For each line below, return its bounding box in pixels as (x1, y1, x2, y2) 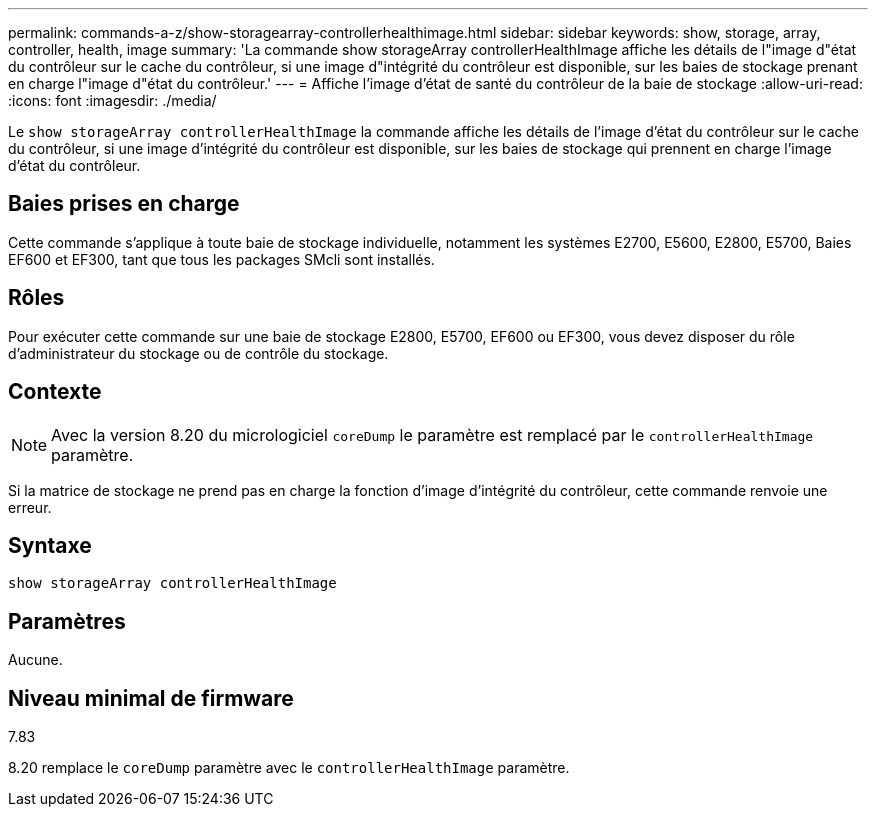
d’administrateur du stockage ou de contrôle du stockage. (8, 344, 389, 362)
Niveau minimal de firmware (8, 685, 294, 711)
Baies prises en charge (8, 191, 240, 217)
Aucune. (8, 651, 63, 669)
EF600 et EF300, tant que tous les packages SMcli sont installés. (8, 250, 435, 268)
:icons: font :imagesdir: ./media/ (8, 92, 217, 109)
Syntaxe (8, 532, 92, 558)
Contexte (8, 379, 102, 405)
